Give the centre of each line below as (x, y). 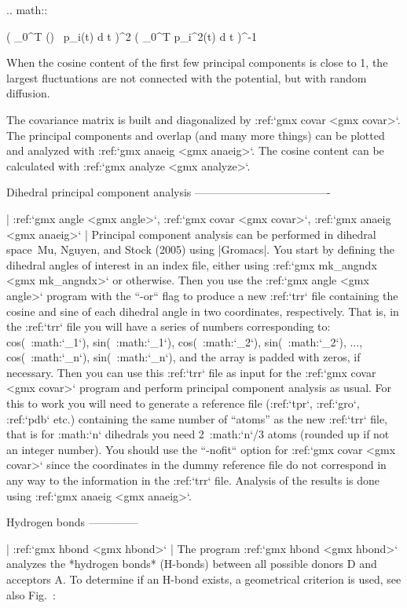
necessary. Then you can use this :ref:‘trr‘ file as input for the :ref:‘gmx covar (191, 372)
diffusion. (28, 93)
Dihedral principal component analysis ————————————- (169, 192)
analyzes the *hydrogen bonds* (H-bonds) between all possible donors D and (192, 564)
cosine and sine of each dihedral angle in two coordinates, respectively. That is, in (203, 311)
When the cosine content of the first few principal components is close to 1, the (197, 62)
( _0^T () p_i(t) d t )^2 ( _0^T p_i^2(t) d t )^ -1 (132, 36)
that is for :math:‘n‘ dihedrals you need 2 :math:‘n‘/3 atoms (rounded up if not (198, 434)
